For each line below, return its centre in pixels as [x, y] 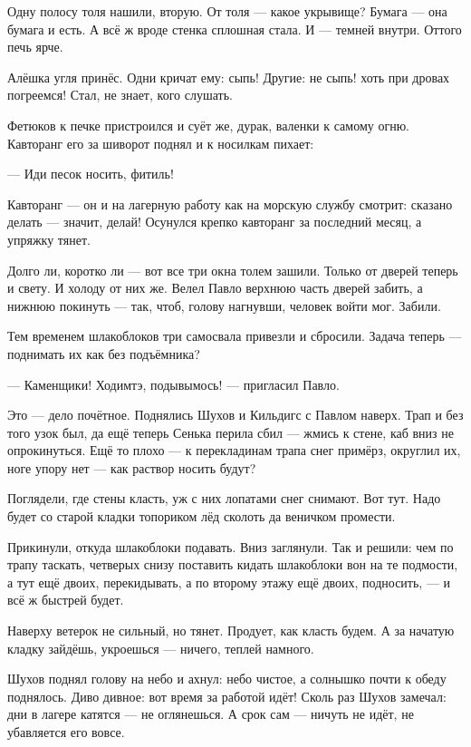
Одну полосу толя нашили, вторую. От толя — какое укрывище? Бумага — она [227, 11]
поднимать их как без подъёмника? [104, 353]
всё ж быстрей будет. [66, 600]
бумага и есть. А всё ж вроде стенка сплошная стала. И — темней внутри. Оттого [235, 29]
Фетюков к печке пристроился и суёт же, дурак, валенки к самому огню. [208, 125]
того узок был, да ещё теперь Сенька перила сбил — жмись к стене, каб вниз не [231, 432]
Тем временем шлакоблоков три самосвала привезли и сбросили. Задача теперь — [235, 336]
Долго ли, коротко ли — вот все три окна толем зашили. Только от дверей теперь [233, 270]
